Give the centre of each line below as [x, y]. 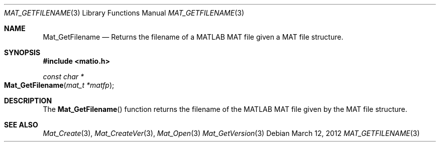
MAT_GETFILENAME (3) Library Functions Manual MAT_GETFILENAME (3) [124, 13]
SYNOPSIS [22, 52]
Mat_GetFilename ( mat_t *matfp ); [59, 85]
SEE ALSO [21, 125]
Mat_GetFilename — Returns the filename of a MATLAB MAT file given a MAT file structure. [193, 37]
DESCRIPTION [28, 101]
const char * [64, 77]
